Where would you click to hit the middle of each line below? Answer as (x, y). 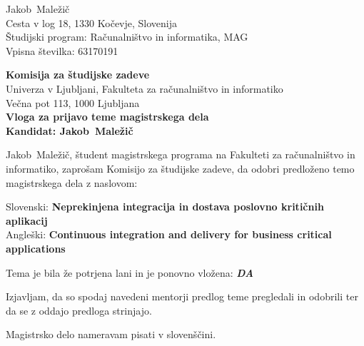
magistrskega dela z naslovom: (72, 182)
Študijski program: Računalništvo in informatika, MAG (127, 37)
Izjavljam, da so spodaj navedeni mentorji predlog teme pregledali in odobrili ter (182, 296)
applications (36, 248)
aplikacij (27, 220)
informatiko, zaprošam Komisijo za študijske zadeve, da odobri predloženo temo (180, 168)
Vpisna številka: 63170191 (62, 50)
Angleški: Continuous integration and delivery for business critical (169, 234)
